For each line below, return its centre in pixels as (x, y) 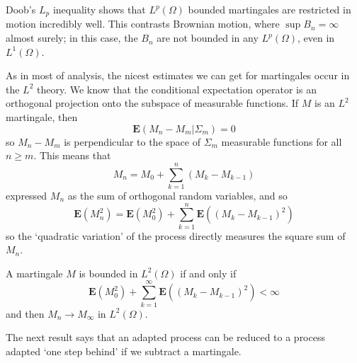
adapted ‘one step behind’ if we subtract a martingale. (124, 351)
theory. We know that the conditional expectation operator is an (177, 89)
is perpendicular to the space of (132, 141)
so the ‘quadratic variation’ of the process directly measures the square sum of (176, 235)
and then (25, 313)
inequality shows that (99, 9)
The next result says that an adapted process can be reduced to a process (165, 337)
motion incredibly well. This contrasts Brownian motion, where (143, 24)
